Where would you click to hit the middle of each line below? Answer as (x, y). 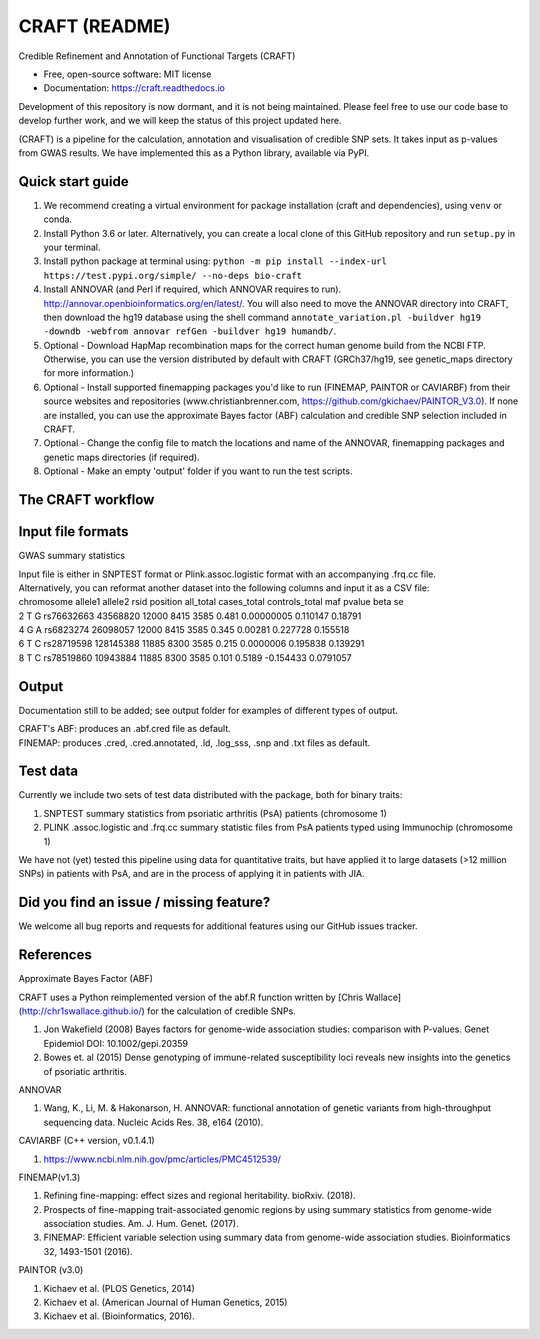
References (55, 955)
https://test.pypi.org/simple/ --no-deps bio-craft (173, 275)
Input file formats (73, 531)
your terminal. (72, 247)
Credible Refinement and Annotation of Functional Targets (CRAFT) (157, 56)
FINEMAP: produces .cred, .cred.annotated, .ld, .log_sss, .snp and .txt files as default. (194, 742)
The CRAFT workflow (86, 500)
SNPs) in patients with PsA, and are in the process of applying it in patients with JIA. (191, 874)
